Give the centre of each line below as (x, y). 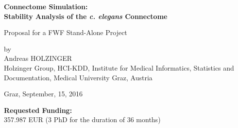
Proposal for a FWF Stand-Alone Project (66, 32)
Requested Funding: (38, 110)
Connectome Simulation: (46, 6)
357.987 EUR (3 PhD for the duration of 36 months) (82, 119)
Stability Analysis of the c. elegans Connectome (86, 16)
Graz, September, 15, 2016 (43, 94)
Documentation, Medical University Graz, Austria (78, 77)
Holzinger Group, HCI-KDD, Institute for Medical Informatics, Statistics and (119, 67)
